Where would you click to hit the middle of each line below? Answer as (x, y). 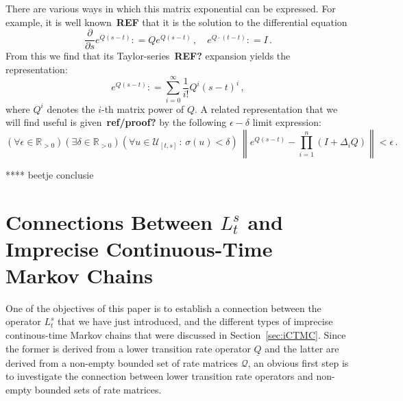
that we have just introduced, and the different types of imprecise (195, 321)
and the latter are (302, 348)
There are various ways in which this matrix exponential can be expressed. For (171, 8)
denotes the (71, 108)
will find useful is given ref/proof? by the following (116, 122)
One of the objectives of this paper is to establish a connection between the (163, 308)
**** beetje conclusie (50, 174)
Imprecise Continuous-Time (139, 248)
